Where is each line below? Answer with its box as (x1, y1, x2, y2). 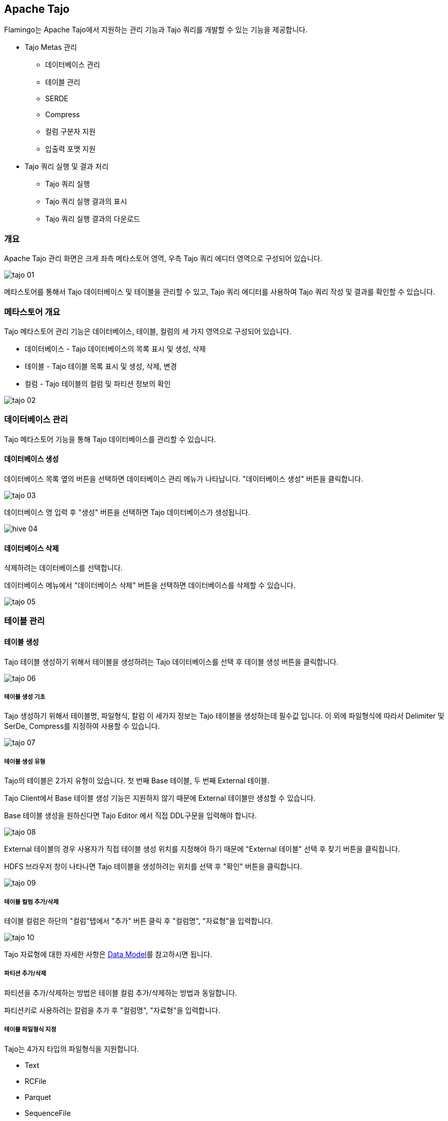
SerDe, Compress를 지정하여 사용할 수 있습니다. (4, 722, 160, 731)
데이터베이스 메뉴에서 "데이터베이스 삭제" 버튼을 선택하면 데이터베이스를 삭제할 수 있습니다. (4, 581, 296, 590)
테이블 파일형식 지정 (4, 1026, 56, 1034)
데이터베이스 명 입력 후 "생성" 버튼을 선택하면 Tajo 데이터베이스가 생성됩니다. (4, 507, 250, 517)
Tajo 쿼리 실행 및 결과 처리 (25, 162, 109, 171)
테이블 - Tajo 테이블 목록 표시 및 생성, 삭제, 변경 (25, 361, 177, 371)
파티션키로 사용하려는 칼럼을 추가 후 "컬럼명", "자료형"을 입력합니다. (4, 1005, 221, 1015)
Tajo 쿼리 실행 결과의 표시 (45, 197, 127, 206)
